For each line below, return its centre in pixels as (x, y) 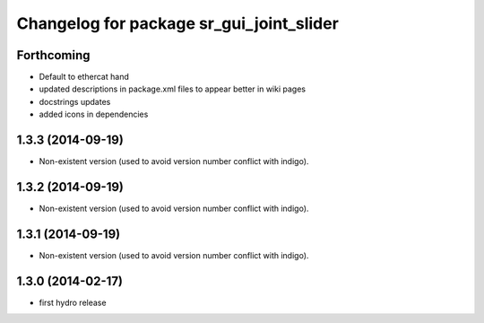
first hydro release (73, 302)
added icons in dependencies (94, 114)
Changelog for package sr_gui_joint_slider (178, 23)
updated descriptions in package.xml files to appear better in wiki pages (173, 89)
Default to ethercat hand (84, 77)
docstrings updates (75, 101)
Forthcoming (53, 55)
